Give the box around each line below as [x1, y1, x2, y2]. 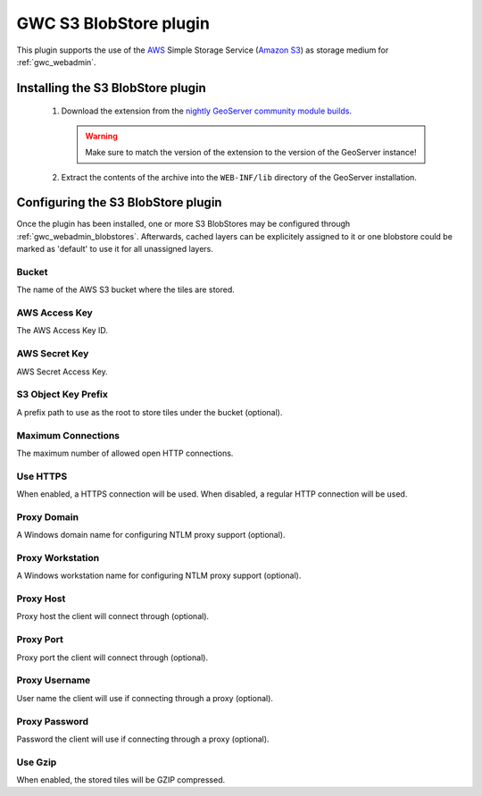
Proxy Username [16, 675, 91, 687]
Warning [85, 130, 118, 141]
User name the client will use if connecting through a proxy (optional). [16, 692, 274, 703]
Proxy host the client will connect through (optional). [16, 611, 210, 622]
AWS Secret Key [16, 348, 89, 360]
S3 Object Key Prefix [16, 389, 109, 401]
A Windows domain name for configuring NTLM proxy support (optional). [16, 530, 286, 540]
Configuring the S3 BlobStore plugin [16, 195, 222, 210]
